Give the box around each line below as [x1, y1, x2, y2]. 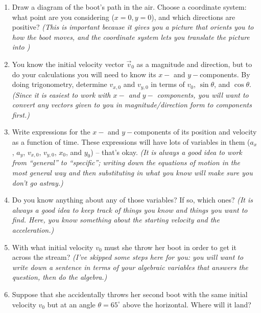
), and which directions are [151, 11, 235, 22]
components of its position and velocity [134, 126, 257, 137]
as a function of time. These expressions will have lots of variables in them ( [12, 136, 250, 147]
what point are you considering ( [12, 11, 114, 22]
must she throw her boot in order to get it [104, 241, 236, 252]
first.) [12, 109, 30, 120]
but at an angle [47, 299, 96, 309]
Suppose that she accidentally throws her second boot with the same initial [12, 288, 248, 299]
